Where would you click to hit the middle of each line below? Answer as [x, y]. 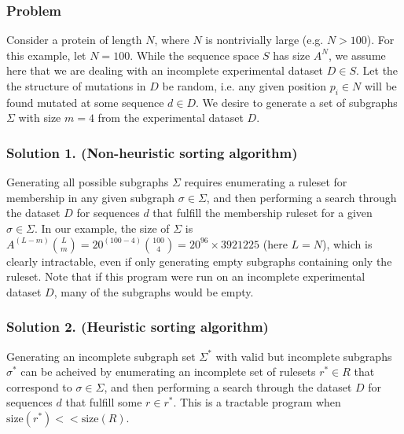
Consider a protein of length [74, 40]
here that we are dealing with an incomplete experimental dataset [165, 70]
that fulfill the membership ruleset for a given [263, 213]
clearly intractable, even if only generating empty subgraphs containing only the [199, 261]
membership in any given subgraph [91, 197]
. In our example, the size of [102, 228]
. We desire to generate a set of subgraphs [297, 102]
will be [380, 86]
